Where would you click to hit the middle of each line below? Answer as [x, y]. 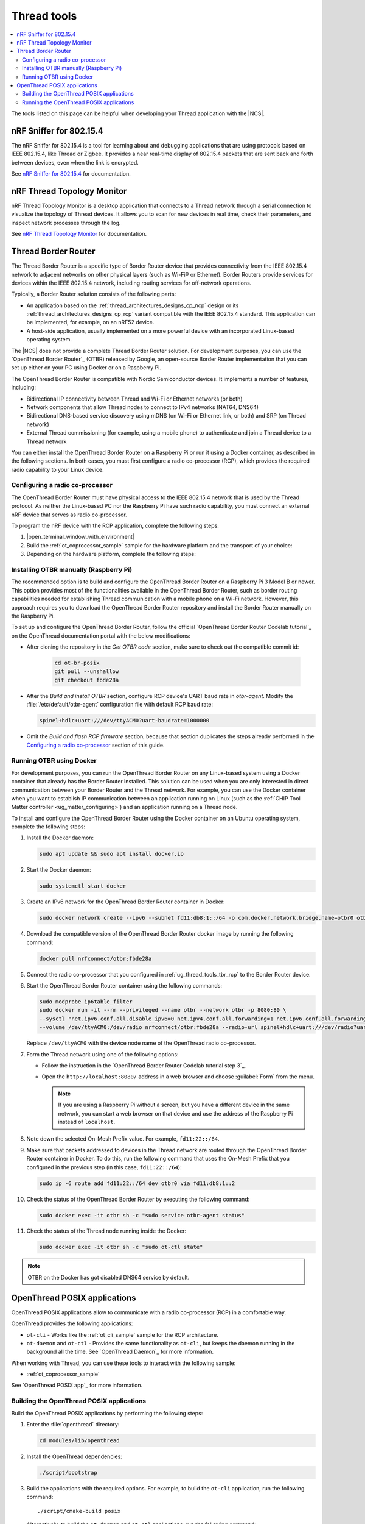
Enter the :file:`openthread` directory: [73, 1425]
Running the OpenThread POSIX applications [78, 102]
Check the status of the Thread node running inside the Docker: [106, 1231]
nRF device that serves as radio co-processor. [69, 515]
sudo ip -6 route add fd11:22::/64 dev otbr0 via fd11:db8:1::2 [137, 1183]
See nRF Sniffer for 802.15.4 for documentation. [71, 174]
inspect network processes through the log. [66, 223]
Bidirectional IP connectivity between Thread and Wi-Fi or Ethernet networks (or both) [134, 399]
